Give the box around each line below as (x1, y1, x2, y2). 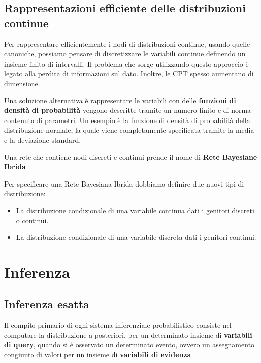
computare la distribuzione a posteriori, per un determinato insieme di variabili (4, 329, 252, 340)
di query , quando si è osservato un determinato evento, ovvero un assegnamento (4, 339, 255, 350)
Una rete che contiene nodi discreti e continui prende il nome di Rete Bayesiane (4, 151, 257, 162)
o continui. (16, 215, 49, 225)
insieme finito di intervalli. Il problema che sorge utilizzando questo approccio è (4, 58, 249, 69)
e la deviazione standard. (4, 134, 81, 145)
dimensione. (4, 78, 40, 88)
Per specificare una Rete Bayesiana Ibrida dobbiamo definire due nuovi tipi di (4, 178, 244, 189)
